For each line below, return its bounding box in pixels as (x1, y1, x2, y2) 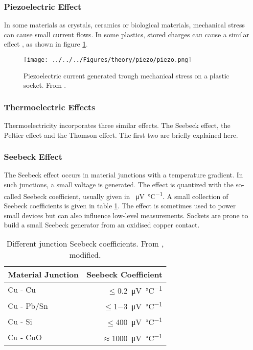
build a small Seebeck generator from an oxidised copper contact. (4, 220, 200, 230)
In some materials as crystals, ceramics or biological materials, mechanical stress (4, 20, 245, 30)
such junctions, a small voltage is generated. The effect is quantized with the (4, 179, 233, 190)
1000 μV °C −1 (112, 330, 162, 344)
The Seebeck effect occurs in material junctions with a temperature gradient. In (4, 170, 243, 180)
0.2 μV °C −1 (117, 283, 162, 297)
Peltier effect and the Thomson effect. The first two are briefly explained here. (4, 129, 238, 140)
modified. (69, 249, 101, 260)
